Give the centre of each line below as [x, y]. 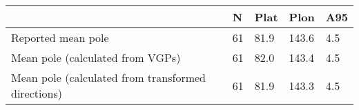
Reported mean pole [60, 37]
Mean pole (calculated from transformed [109, 77]
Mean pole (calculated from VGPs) [96, 57]
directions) [37, 93]
